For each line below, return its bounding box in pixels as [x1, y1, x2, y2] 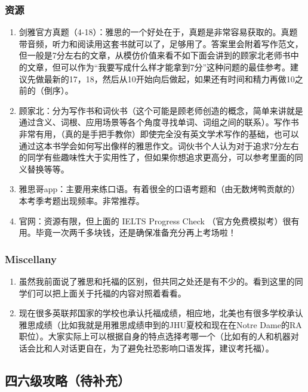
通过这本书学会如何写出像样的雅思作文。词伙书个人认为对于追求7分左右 [19, 139, 299, 152]
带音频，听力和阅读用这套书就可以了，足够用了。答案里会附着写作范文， [19, 37, 303, 50]
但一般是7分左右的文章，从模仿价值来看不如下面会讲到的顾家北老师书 [19, 49, 291, 61]
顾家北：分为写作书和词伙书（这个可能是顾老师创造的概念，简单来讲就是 [19, 104, 303, 116]
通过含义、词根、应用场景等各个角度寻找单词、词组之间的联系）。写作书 [19, 116, 299, 128]
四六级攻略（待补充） [5, 371, 130, 389]
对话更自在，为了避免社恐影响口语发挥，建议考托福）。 [60, 341, 274, 354]
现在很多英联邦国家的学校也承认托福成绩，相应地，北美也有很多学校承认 [19, 307, 303, 319]
